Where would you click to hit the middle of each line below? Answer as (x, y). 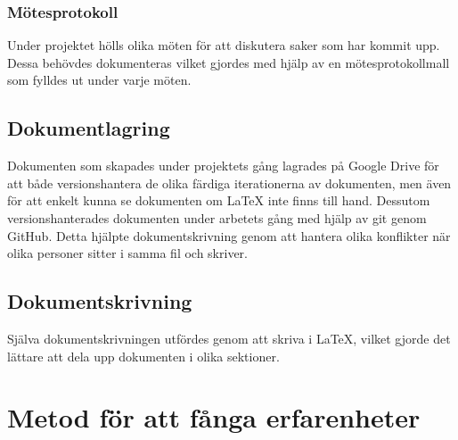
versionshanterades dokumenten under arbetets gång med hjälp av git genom (217, 217)
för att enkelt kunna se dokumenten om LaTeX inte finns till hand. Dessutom (219, 200)
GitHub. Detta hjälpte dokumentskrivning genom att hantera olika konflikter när (229, 235)
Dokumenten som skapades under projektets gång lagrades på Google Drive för (223, 166)
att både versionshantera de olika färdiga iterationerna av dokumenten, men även (229, 183)
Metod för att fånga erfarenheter (214, 417)
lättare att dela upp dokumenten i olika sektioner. (143, 356)
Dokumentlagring (89, 128)
